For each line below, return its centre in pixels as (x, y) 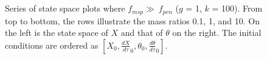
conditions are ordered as (52, 45)
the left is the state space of (57, 33)
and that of (142, 33)
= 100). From (237, 8)
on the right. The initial (217, 33)
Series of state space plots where (65, 8)
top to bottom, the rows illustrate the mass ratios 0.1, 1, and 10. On (132, 20)
